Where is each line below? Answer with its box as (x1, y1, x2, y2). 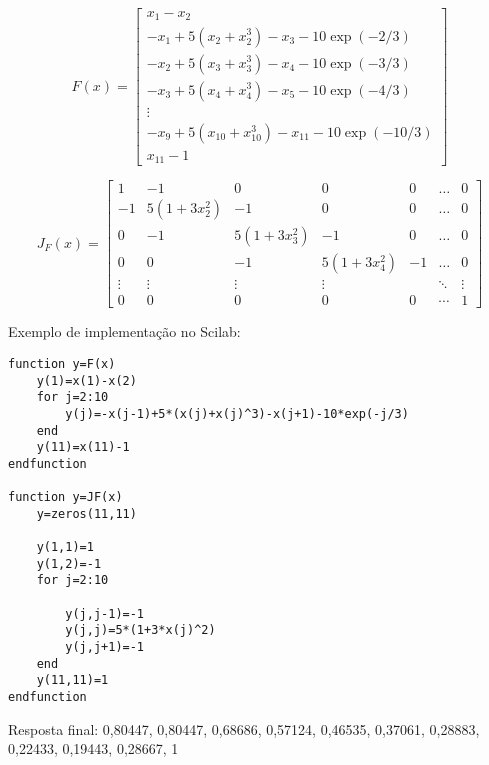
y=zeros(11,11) (36, 506, 137, 521)
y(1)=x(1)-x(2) (36, 373, 137, 388)
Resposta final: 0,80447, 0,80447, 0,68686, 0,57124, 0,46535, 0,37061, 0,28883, (8, 718, 480, 739)
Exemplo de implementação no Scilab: (8, 321, 241, 342)
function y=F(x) (8, 356, 116, 371)
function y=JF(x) (8, 490, 123, 505)
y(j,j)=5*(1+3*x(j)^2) (65, 623, 216, 638)
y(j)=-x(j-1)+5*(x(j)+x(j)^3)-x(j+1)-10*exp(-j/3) (65, 406, 409, 421)
